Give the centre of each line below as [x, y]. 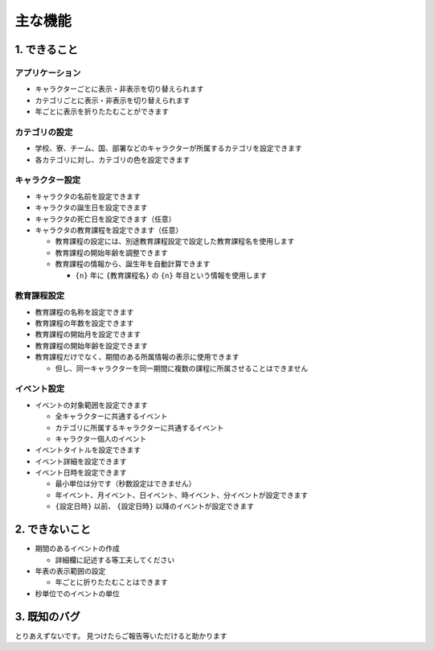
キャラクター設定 [48, 180]
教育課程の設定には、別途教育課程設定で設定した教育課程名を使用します [175, 241]
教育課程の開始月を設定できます [88, 335]
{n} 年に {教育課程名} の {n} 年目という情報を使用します [171, 275]
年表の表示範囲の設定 [70, 570]
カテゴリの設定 [44, 132]
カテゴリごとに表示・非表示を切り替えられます [113, 100]
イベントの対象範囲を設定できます [91, 405]
